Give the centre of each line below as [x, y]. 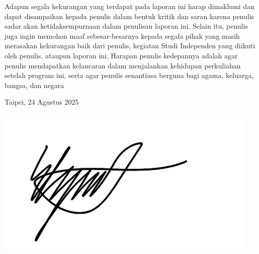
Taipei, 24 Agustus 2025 [42, 102]
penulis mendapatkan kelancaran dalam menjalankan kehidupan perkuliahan [123, 65]
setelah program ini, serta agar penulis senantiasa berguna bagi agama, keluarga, [129, 75]
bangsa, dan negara [34, 85]
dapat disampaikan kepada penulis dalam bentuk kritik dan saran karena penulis [129, 16]
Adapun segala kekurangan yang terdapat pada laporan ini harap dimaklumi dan [129, 6]
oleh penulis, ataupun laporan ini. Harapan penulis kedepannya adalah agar [121, 55]
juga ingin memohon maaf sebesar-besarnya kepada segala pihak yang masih [122, 35]
